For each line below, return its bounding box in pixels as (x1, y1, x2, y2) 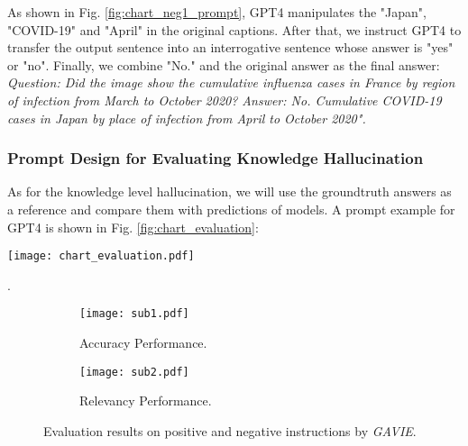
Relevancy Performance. (79, 391, 212, 410)
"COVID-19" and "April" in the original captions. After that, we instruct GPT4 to (7, 20, 462, 39)
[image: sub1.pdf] (79, 307, 189, 321)
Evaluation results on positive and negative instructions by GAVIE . (43, 421, 417, 440)
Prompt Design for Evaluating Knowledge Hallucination (7, 147, 424, 169)
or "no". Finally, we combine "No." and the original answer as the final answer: (7, 55, 440, 74)
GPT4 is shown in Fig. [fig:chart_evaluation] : (7, 217, 259, 236)
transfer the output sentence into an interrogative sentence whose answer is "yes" (7, 38, 454, 57)
